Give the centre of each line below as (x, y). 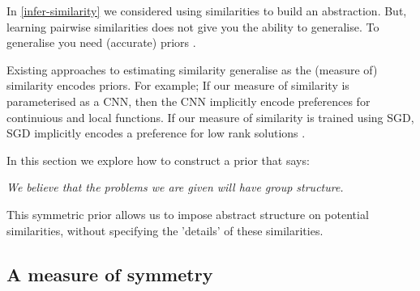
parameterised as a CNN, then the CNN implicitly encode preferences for (189, 101)
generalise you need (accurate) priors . (101, 42)
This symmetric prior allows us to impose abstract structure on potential (188, 214)
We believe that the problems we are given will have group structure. (175, 187)
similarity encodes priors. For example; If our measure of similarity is (178, 85)
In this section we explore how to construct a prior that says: (158, 160)
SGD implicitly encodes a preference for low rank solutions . (156, 133)
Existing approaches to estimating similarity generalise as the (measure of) (192, 69)
